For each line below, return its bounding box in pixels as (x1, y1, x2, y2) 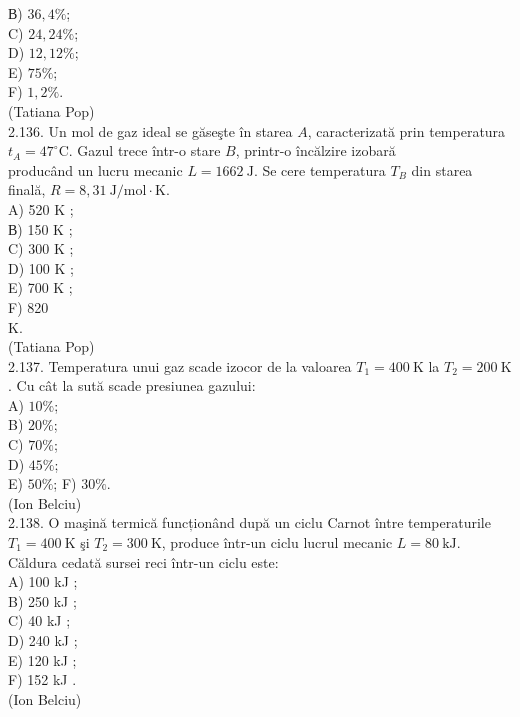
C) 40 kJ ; (8, 610, 71, 631)
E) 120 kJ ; (8, 649, 77, 670)
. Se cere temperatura (253, 159, 386, 180)
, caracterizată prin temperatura (307, 120, 506, 141)
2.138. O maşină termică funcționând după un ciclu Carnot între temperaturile (8, 512, 491, 533)
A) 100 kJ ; (8, 571, 78, 592)
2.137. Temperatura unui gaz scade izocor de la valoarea (8, 355, 352, 376)
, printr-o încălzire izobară (235, 140, 396, 161)
